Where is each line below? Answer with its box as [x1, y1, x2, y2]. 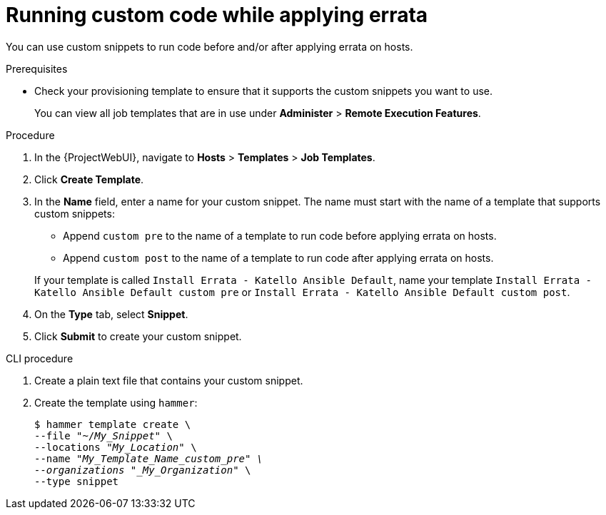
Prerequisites [6, 62, 68, 75]
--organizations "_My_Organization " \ [34, 464, 251, 476]
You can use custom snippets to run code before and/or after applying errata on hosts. [6, 40, 413, 53]
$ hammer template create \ [34, 418, 191, 430]
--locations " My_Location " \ [34, 441, 197, 453]
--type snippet [34, 475, 119, 487]
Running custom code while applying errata [6, 3, 428, 27]
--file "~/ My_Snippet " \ [34, 429, 173, 442]
